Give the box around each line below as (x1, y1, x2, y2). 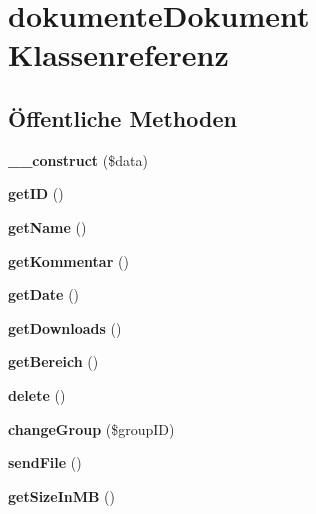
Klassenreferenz (8, 34, 229, 75)
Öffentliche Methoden (8, 102, 237, 133)
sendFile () (8, 452, 82, 473)
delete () (8, 384, 66, 405)
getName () (8, 216, 87, 237)
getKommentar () (8, 250, 129, 271)
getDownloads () (8, 317, 122, 338)
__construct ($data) (8, 149, 148, 170)
